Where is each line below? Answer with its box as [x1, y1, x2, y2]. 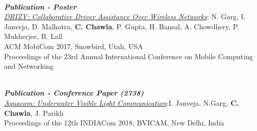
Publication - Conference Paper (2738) [4, 88, 144, 98]
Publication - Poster [4, 1, 77, 12]
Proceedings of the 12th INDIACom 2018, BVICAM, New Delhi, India [4, 117, 224, 128]
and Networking [4, 61, 54, 71]
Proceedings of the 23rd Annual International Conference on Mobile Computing [4, 51, 253, 61]
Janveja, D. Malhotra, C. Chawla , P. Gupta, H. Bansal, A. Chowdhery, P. [4, 21, 239, 31]
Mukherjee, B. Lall [4, 31, 63, 41]
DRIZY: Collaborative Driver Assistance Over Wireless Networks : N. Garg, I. [4, 11, 246, 22]
